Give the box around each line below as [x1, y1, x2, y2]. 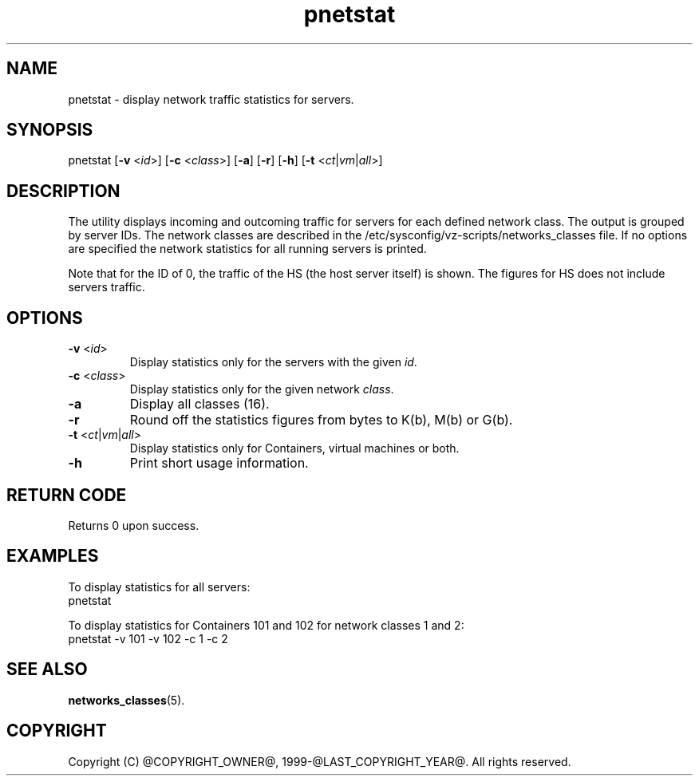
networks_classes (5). [68, 693, 185, 707]
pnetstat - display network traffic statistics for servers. [68, 92, 354, 106]
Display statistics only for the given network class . [129, 382, 394, 397]
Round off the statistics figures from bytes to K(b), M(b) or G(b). [129, 412, 513, 429]
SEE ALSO [6, 659, 88, 680]
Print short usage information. [129, 455, 309, 472]
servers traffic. [68, 280, 145, 294]
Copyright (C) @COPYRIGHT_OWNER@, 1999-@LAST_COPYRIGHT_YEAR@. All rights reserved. [68, 754, 571, 768]
